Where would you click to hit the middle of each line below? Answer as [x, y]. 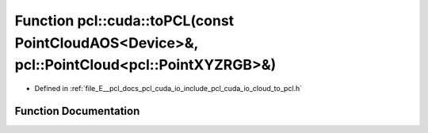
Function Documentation [77, 111]
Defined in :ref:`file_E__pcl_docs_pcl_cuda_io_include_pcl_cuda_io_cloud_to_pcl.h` [168, 89]
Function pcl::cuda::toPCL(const [124, 21]
